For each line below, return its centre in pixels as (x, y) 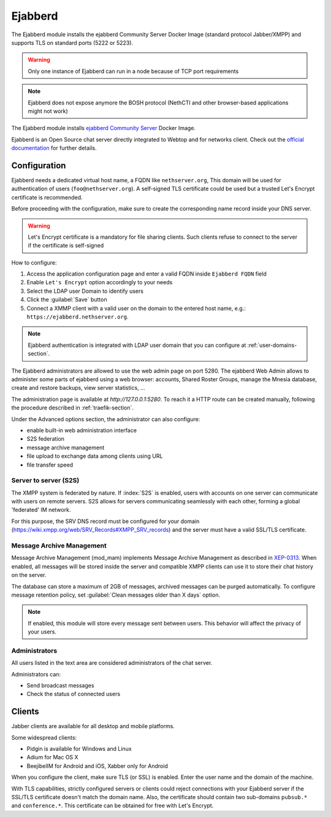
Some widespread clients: (44, 737)
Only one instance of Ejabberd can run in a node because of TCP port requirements (133, 71)
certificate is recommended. (47, 197)
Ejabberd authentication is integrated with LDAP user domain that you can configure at (137, 345)
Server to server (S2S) (45, 481)
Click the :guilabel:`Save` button (67, 300)
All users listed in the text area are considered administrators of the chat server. (112, 663)
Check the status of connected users (74, 694)
